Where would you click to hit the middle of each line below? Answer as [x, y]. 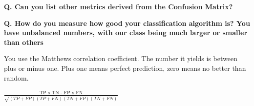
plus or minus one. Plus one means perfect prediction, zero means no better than [125, 68]
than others [24, 42]
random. [16, 77]
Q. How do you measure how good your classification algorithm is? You [127, 23]
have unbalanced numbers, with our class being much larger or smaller [126, 32]
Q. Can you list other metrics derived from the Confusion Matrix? [118, 6]
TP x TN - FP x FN [61, 93]
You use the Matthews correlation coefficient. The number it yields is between [121, 58]
